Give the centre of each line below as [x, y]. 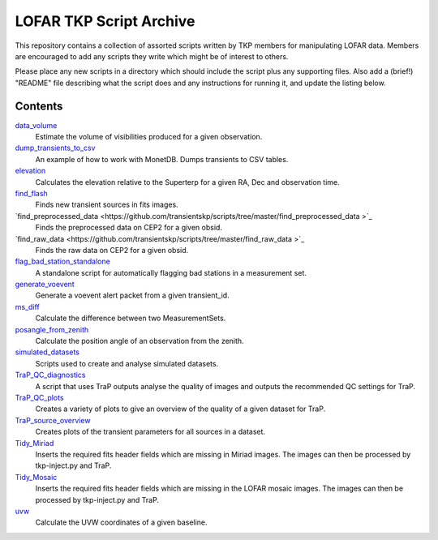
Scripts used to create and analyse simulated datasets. [127, 363]
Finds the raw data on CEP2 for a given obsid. [112, 250]
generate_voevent [45, 285]
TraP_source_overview [53, 420]
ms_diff [27, 306]
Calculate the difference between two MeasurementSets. [131, 318]
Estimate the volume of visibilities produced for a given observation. [149, 137]
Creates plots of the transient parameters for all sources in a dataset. [150, 432]
